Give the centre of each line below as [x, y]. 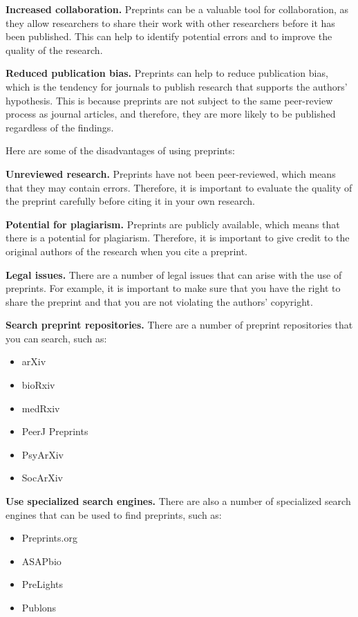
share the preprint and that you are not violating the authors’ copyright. [159, 301]
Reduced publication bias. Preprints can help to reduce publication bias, [167, 73]
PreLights [43, 584]
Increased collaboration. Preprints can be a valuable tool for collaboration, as [177, 9]
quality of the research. [54, 49]
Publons [39, 607]
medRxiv [41, 408]
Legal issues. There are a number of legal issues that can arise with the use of [174, 274]
